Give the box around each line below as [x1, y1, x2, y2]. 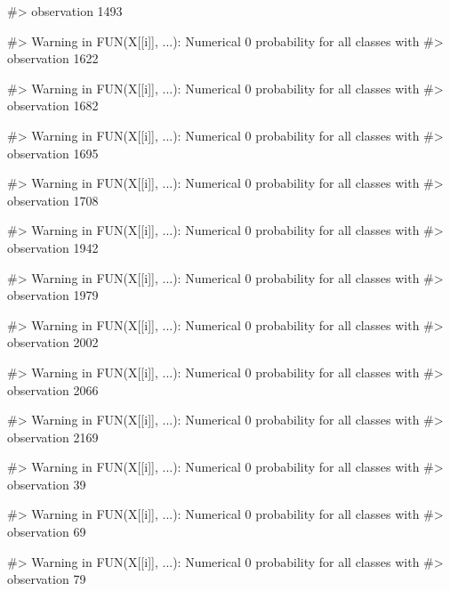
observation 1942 [7, 238, 99, 256]
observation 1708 [7, 190, 99, 209]
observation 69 [7, 522, 86, 541]
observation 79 [7, 570, 86, 588]
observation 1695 [7, 143, 99, 162]
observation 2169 [7, 427, 99, 446]
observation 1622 [7, 49, 99, 68]
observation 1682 [7, 96, 99, 115]
